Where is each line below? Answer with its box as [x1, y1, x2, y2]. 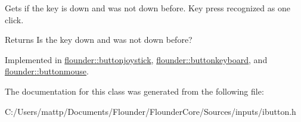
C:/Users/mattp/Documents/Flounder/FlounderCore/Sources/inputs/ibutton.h [5, 105, 296, 117]
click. [5, 13, 24, 26]
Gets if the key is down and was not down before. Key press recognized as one [5, 2, 290, 14]
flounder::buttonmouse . [5, 65, 89, 77]
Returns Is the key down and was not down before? [5, 33, 193, 46]
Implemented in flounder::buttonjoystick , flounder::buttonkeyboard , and [5, 53, 268, 65]
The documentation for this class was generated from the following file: [5, 85, 264, 97]
